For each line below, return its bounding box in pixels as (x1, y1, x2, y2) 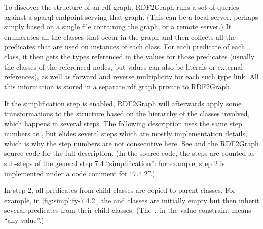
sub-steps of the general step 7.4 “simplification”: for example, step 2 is (4, 157, 225, 168)
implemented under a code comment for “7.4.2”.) (4, 168, 155, 178)
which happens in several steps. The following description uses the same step (4, 118, 242, 128)
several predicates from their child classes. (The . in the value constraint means (4, 205, 251, 215)
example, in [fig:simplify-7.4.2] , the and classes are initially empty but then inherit (4, 194, 259, 205)
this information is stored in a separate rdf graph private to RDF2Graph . (4, 81, 232, 91)
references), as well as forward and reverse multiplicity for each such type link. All (4, 71, 259, 82)
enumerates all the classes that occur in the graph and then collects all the (4, 31, 236, 42)
